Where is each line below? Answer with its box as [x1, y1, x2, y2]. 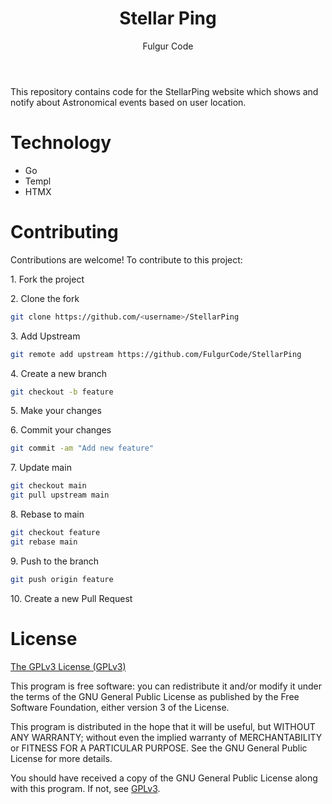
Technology [10, 132, 112, 154]
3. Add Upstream [10, 330, 81, 342]
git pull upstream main [10, 490, 110, 501]
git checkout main [10, 481, 87, 491]
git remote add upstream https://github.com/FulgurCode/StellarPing [10, 349, 302, 359]
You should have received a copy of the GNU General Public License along [10, 772, 318, 784]
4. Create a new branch [10, 367, 108, 379]
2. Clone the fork [10, 292, 80, 304]
